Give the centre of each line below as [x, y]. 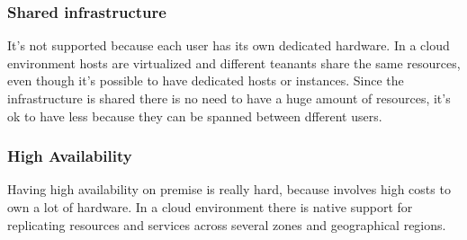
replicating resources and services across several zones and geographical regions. [227, 224]
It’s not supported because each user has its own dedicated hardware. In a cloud [229, 45]
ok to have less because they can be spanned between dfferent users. [195, 116]
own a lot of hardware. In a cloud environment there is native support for [210, 207]
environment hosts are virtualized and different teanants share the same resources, [234, 62]
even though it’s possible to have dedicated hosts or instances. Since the [206, 80]
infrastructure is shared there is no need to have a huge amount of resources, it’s [229, 98]
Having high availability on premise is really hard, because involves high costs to [229, 189]
